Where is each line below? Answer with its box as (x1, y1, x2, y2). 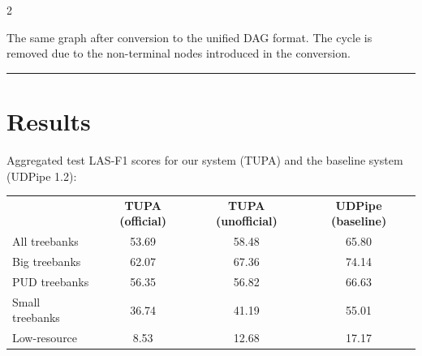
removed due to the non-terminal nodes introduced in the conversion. (6, 45, 351, 62)
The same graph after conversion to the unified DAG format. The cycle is (6, 28, 372, 45)
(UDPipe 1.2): (6, 167, 77, 184)
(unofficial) (215, 212, 278, 229)
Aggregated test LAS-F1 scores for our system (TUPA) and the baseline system (6, 151, 403, 168)
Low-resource (12, 329, 78, 346)
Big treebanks (12, 253, 81, 270)
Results (6, 104, 91, 137)
